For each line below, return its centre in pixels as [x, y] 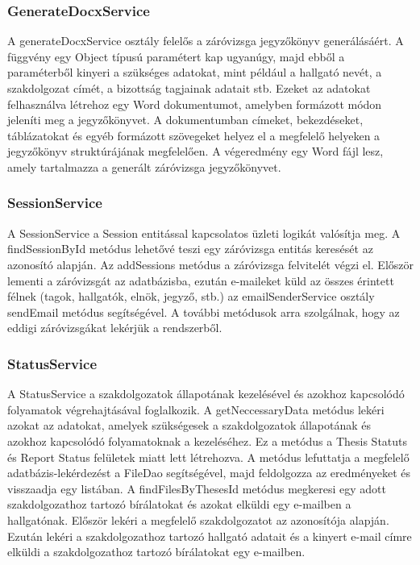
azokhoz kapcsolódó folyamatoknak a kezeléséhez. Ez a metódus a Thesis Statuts [208, 440]
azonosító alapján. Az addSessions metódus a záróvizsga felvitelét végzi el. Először [210, 264]
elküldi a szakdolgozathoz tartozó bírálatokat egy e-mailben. [156, 552]
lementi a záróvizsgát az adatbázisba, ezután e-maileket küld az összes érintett [201, 280]
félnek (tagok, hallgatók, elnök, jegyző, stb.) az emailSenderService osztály [191, 296]
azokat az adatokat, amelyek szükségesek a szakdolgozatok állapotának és [189, 425]
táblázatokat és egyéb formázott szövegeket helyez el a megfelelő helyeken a [194, 135]
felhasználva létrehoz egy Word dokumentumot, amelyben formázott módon [195, 104]
